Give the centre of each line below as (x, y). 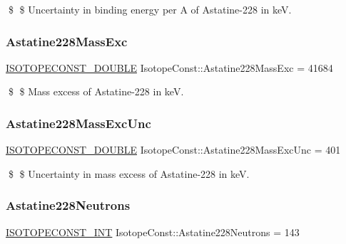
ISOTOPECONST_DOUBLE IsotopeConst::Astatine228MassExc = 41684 (169, 67)
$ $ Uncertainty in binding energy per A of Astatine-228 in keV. (150, 9)
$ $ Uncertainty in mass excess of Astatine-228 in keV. (129, 173)
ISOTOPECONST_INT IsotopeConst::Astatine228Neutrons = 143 (153, 232)
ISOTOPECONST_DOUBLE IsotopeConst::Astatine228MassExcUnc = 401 (173, 150)
